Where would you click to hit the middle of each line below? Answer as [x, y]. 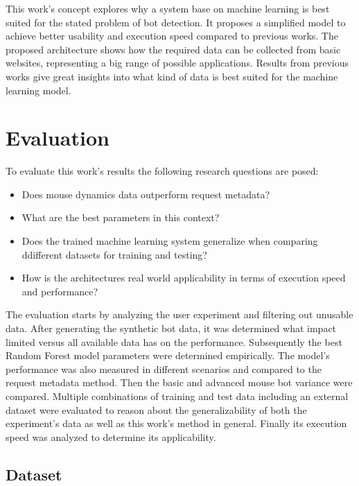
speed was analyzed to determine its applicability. [111, 436]
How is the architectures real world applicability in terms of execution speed [184, 278]
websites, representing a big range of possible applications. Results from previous [177, 63]
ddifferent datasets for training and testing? [114, 254]
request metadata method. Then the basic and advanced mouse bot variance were [179, 382]
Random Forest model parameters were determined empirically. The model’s [168, 355]
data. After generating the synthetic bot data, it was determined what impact [171, 328]
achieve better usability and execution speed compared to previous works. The [172, 36]
